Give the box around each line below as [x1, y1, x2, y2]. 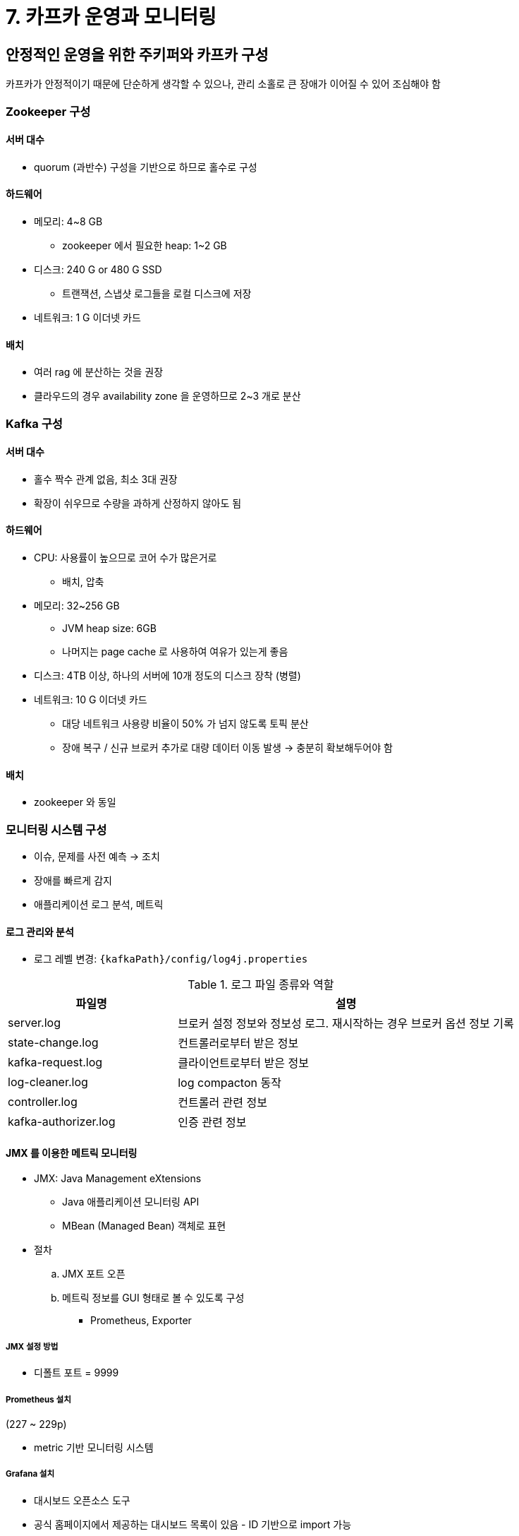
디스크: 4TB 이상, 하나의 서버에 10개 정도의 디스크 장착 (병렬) [34, 669, 301, 682]
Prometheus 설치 [6, 1394, 71, 1405]
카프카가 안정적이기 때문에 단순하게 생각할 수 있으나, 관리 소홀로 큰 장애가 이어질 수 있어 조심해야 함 [6, 78, 441, 90]
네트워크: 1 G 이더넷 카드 [34, 311, 141, 323]
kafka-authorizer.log [8, 1114, 116, 1129]
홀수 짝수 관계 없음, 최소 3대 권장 [34, 472, 178, 485]
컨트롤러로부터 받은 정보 [178, 1036, 299, 1051]
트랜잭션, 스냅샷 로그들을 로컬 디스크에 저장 [62, 287, 252, 299]
